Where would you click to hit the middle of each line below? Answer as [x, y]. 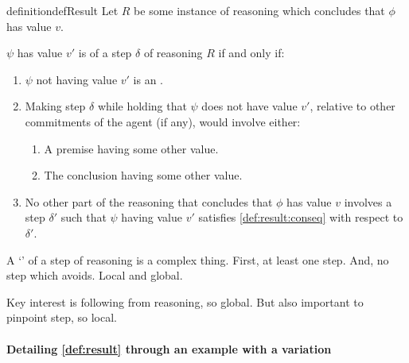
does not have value [249, 106]
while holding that [142, 106]
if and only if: [251, 53]
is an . [148, 79]
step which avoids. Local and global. [95, 275]
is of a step [105, 53]
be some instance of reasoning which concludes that [259, 10]
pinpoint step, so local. [62, 317]
